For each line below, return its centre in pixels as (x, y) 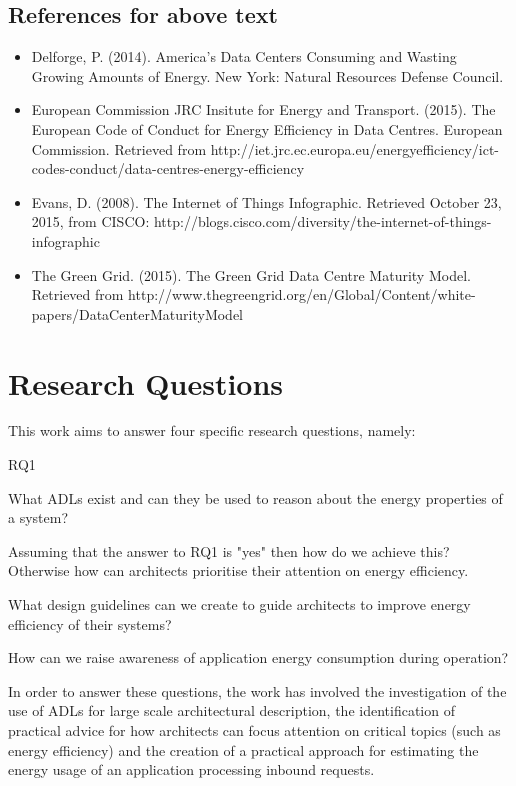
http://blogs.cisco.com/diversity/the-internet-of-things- (322, 221)
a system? (38, 517)
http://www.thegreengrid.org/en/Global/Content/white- (302, 294)
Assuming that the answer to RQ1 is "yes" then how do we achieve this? (229, 550)
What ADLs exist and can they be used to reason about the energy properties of (255, 497)
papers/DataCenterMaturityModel (137, 313)
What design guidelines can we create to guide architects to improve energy (239, 604)
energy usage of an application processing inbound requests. (191, 769)
